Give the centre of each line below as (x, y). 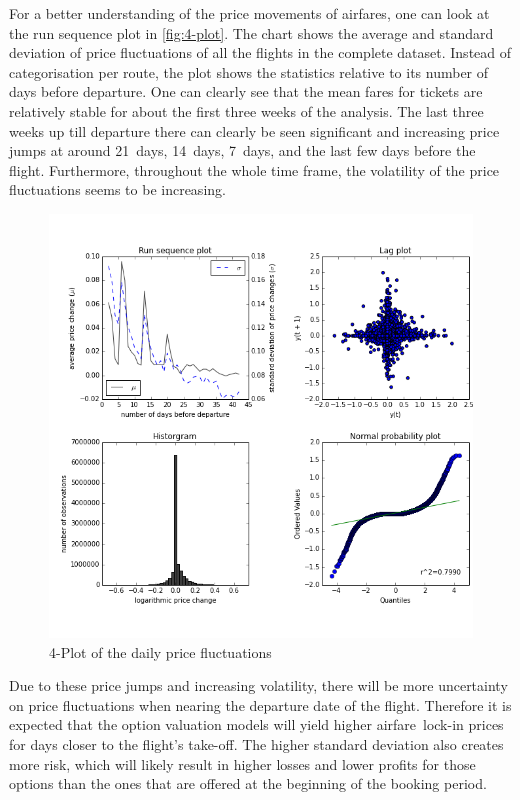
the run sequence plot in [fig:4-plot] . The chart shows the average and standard (251, 32)
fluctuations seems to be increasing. (117, 189)
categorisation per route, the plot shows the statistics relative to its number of (249, 71)
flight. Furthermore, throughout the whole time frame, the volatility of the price (254, 169)
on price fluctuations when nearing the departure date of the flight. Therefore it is (260, 704)
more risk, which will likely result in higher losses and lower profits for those (242, 763)
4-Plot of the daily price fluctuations (160, 651)
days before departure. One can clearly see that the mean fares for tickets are (246, 91)
